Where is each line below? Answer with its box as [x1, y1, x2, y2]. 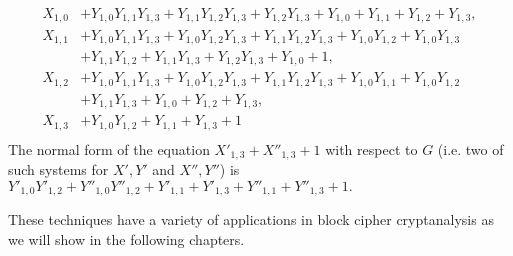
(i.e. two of [437, 138, 504, 159]
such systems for [8, 159, 109, 180]
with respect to [325, 138, 418, 159]
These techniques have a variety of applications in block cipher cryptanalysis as [8, 209, 494, 230]
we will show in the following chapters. [8, 229, 245, 250]
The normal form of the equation [8, 138, 210, 159]
